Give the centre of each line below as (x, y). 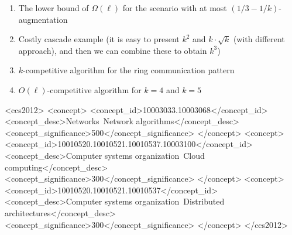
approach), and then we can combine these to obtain (113, 50)
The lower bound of (54, 8)
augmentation (43, 19)
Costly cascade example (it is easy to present (99, 39)
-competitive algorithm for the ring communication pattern (129, 70)
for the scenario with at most (175, 8)
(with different (259, 39)
